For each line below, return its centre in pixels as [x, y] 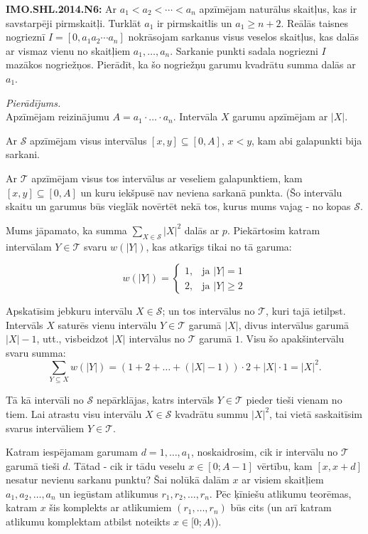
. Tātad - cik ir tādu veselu [126, 465]
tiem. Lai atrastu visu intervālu [74, 413]
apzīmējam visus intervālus [88, 140]
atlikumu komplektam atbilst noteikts [88, 522]
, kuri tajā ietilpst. [306, 311]
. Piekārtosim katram [274, 230]
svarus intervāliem [45, 428]
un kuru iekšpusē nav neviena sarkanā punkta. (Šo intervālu [211, 192]
